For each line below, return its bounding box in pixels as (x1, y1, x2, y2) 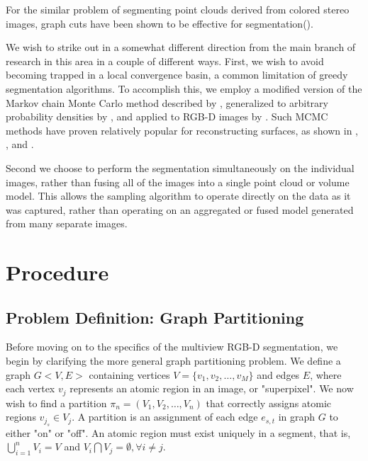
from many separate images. (6, 216, 128, 231)
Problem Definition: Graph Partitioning (6, 306, 304, 328)
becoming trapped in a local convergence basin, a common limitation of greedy (6, 67, 348, 82)
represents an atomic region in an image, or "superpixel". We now (69, 381, 354, 396)
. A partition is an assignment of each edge (72, 409, 258, 424)
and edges (257, 367, 300, 382)
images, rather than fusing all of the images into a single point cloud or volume (6, 174, 350, 189)
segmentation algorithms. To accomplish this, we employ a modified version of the (6, 81, 362, 96)
